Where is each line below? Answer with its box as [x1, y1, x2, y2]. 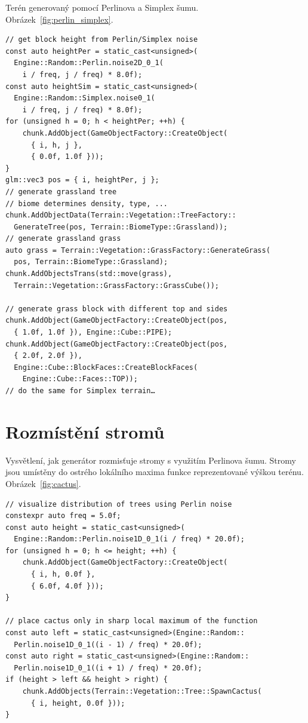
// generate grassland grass [5, 234, 121, 243]
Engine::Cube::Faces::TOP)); [22, 375, 138, 384]
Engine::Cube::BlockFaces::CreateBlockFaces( [14, 363, 198, 372]
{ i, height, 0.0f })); [30, 699, 125, 707]
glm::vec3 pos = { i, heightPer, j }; [5, 176, 159, 185]
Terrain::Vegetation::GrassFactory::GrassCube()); [14, 281, 219, 290]
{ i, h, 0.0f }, [30, 570, 96, 579]
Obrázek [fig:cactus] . [5, 477, 81, 489]
